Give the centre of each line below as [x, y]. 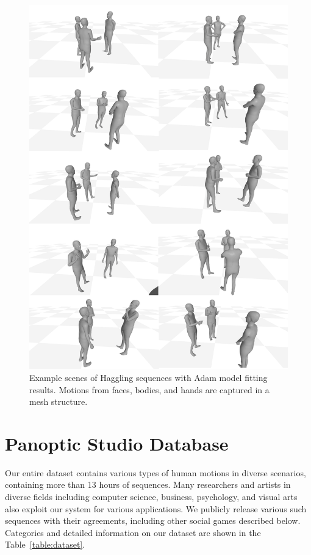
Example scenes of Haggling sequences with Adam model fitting [148, 377]
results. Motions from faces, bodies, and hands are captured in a [149, 389]
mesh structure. [59, 401]
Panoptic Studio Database [117, 443]
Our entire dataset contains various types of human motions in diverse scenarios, [155, 472]
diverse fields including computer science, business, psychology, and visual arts [151, 497]
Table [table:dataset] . [45, 544]
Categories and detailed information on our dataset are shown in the [133, 532]
